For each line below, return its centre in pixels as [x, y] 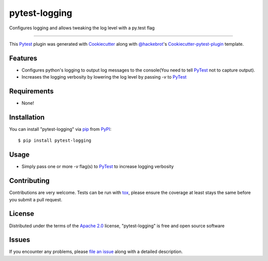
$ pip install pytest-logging [55, 141]
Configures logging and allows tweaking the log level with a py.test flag [82, 28]
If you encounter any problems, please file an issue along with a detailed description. [96, 252]
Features [23, 58]
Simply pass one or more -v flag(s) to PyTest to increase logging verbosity [98, 167]
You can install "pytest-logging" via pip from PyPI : [60, 129]
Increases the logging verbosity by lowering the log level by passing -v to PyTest [104, 77]
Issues [20, 240]
